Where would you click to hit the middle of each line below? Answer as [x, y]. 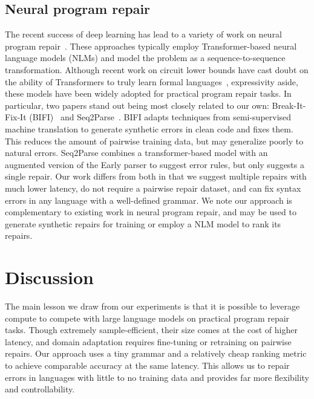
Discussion [49, 277]
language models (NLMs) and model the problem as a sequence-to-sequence [145, 58]
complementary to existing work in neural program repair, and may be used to [151, 212]
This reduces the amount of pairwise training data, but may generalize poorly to [154, 141]
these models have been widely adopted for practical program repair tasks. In [148, 93]
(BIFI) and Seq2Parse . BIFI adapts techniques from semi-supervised [160, 117]
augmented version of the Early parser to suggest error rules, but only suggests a [155, 164]
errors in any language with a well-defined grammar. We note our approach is [149, 200]
